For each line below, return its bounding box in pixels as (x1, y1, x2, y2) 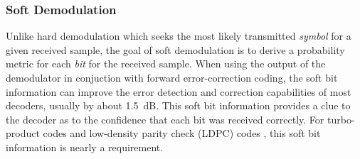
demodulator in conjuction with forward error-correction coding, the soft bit (6, 70, 338, 84)
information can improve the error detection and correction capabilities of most (6, 84, 351, 99)
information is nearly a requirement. (6, 139, 164, 154)
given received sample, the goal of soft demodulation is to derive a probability (6, 42, 345, 57)
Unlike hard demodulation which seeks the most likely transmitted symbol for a (6, 28, 351, 43)
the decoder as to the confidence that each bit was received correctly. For (6, 111, 324, 126)
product (6, 126, 40, 141)
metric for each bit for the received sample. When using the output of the (6, 56, 326, 71)
